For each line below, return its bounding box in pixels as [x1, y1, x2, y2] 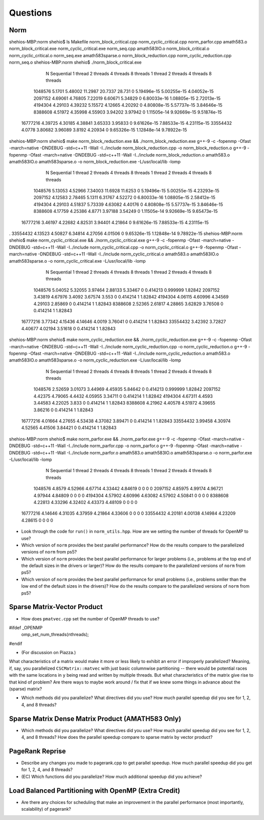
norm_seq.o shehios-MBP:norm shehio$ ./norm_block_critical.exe [9, 59, 142, 66]
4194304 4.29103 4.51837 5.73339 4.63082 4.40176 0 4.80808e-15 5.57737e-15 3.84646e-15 [33, 201, 223, 207]
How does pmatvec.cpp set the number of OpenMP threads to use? [21, 615, 160, 621]
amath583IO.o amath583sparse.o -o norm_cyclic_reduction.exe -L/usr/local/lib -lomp [9, 357, 181, 363]
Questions [9, 7, 52, 18]
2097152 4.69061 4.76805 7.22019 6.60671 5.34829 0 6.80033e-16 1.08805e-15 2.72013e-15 [33, 95, 221, 101]
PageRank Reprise [9, 747, 66, 755]
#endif [9, 640, 22, 646]
